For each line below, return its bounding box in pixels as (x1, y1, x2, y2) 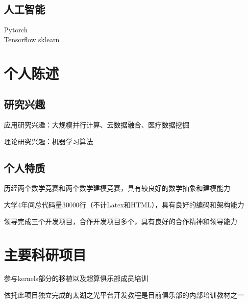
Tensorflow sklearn (4, 34, 60, 44)
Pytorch (4, 25, 28, 35)
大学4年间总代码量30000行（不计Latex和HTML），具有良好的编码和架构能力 (4, 199, 244, 209)
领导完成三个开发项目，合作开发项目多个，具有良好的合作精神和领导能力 (4, 216, 237, 226)
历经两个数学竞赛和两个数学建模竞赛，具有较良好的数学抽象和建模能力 (4, 183, 230, 193)
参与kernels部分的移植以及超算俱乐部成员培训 (4, 273, 149, 283)
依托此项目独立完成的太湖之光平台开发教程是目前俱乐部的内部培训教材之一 (4, 289, 244, 300)
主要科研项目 (4, 245, 87, 265)
